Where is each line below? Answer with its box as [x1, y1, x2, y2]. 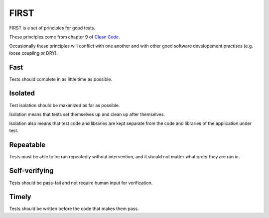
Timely [9, 193, 31, 201]
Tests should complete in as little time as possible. [9, 76, 112, 82]
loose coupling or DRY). [9, 50, 58, 56]
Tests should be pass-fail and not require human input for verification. [9, 180, 153, 186]
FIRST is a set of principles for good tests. [9, 25, 96, 31]
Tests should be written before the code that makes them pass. [9, 206, 139, 212]
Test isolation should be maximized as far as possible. [9, 102, 120, 108]
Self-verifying [9, 167, 54, 175]
